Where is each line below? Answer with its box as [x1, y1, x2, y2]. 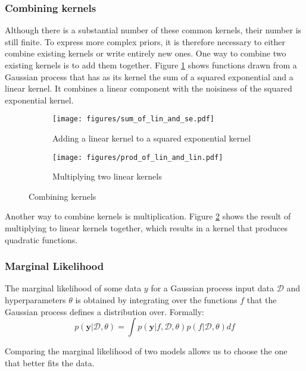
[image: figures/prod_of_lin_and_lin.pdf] [52, 153, 223, 162]
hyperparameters [5, 294, 66, 306]
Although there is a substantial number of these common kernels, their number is [5, 24, 302, 36]
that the [246, 294, 277, 306]
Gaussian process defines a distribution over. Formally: [5, 305, 204, 317]
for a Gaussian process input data [151, 282, 274, 294]
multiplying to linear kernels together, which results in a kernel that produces [5, 222, 288, 234]
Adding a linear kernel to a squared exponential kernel [52, 132, 251, 144]
